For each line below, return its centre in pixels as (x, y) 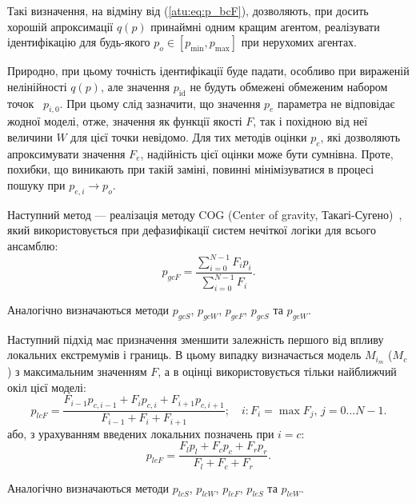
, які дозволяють (360, 136)
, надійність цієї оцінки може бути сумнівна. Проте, (267, 153)
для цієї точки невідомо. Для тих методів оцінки (189, 136)
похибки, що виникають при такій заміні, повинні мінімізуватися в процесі (191, 169)
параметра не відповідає (336, 103)
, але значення (135, 86)
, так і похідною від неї (310, 121)
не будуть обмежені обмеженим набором (289, 86)
